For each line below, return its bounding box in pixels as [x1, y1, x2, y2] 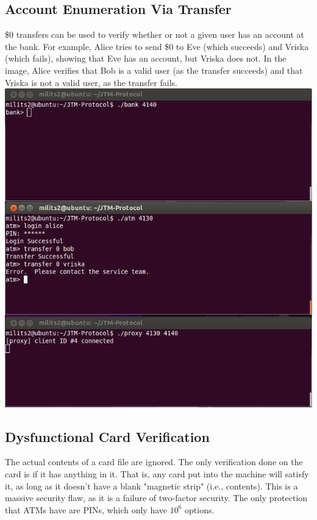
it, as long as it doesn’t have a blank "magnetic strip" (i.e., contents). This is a [5, 479, 298, 492]
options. [185, 503, 215, 516]
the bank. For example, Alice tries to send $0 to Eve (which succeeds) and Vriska [5, 40, 309, 52]
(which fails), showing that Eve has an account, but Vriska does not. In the [5, 52, 287, 65]
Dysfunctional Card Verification [5, 427, 210, 446]
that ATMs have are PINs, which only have [5, 503, 167, 516]
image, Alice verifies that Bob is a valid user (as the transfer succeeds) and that [5, 63, 303, 76]
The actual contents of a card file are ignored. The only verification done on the [5, 455, 303, 468]
